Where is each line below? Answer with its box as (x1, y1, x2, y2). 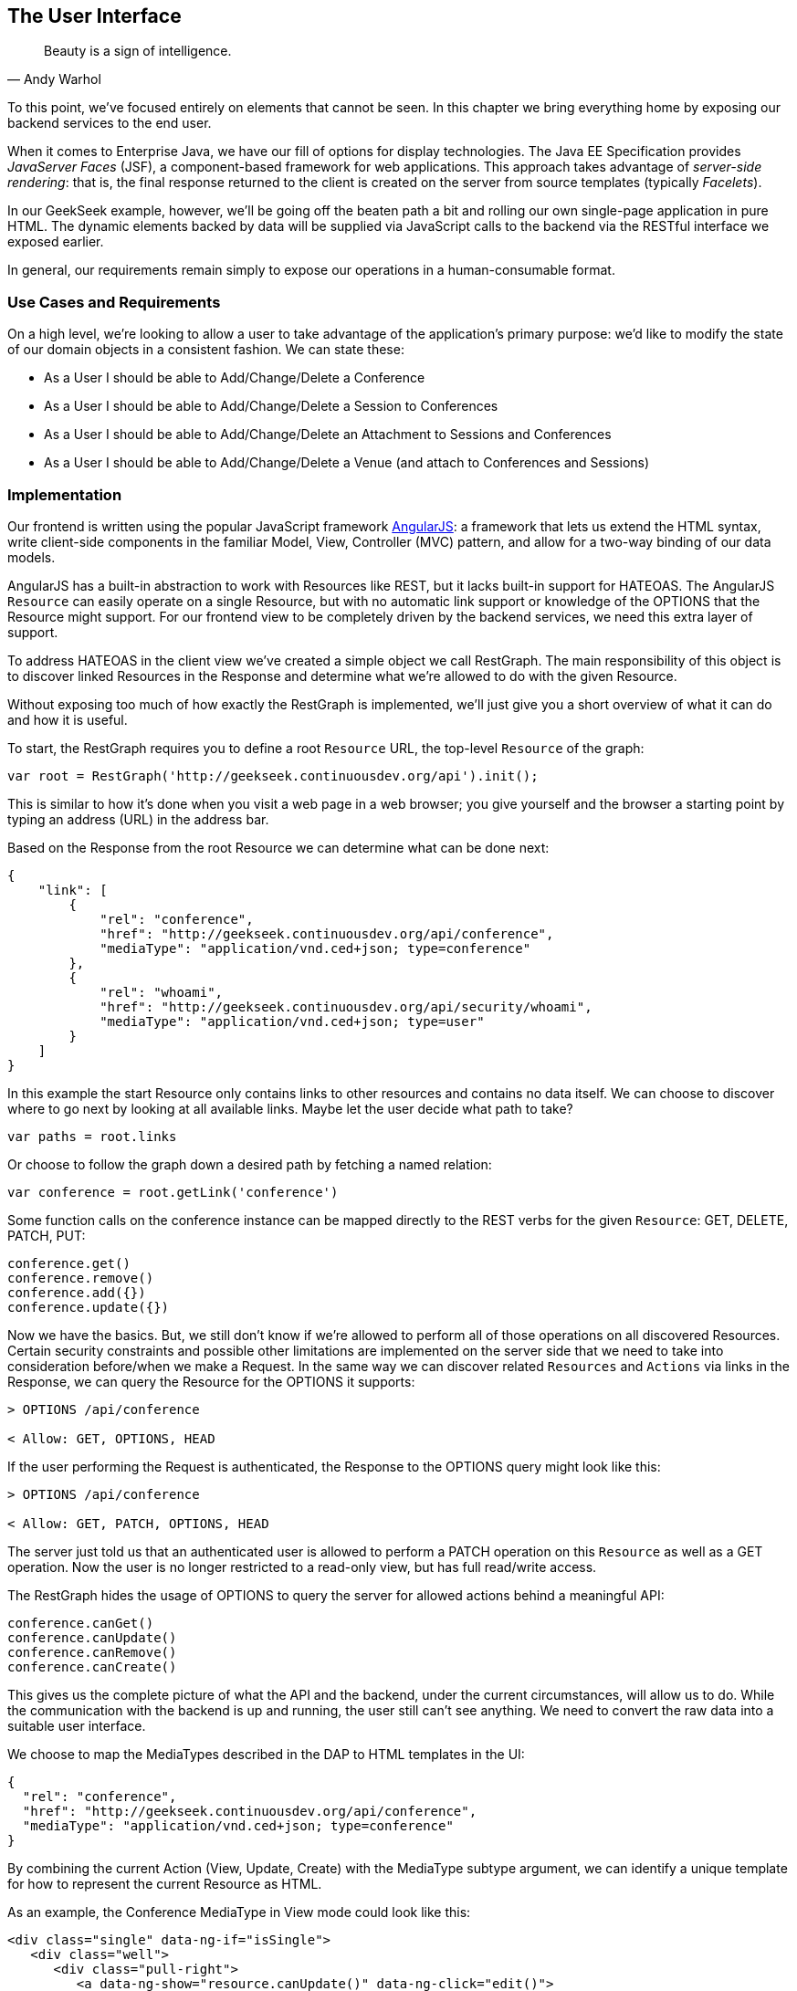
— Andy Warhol (7, 71, 101, 88)
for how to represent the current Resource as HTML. (7, 1875, 322, 1891)
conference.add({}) (7, 1284, 146, 1300)
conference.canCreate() (7, 1659, 177, 1674)
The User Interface (7, 5, 182, 27)
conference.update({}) (7, 1299, 170, 1315)
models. (7, 549, 56, 565)
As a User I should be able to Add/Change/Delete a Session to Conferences (44, 398, 498, 414)
